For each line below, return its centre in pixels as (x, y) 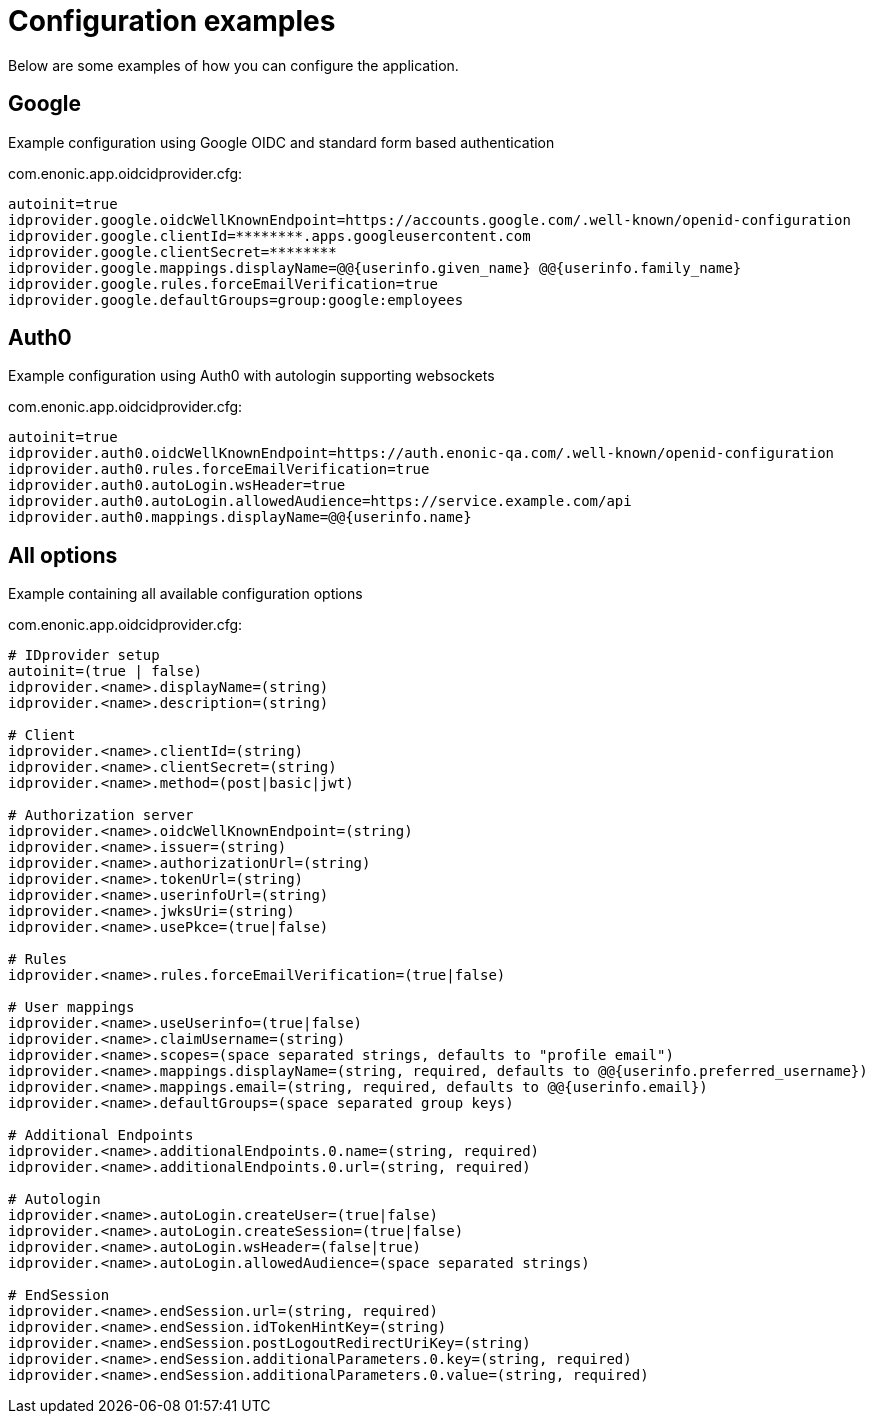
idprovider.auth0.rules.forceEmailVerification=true (219, 469)
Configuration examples (172, 21)
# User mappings (71, 1007)
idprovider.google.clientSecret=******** (172, 251)
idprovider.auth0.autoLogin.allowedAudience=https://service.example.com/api (320, 501)
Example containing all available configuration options (185, 594)
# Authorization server (101, 815)
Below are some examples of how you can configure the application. (233, 65)
